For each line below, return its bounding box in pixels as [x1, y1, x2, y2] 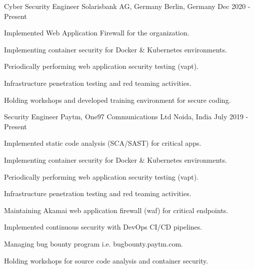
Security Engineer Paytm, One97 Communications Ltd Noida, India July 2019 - [4, 111, 248, 122]
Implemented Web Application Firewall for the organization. [4, 27, 189, 38]
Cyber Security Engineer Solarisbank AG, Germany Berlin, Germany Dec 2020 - [4, 1, 250, 11]
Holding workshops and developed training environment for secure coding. [4, 94, 231, 105]
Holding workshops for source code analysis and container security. [4, 255, 208, 266]
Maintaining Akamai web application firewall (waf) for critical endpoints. [4, 205, 228, 215]
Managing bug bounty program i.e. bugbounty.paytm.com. [4, 238, 183, 249]
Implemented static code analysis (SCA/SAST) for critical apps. [4, 138, 201, 148]
